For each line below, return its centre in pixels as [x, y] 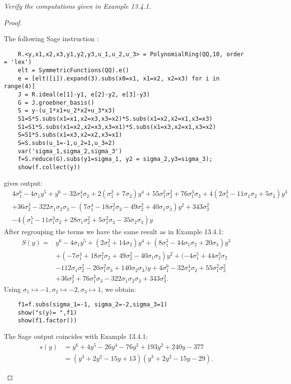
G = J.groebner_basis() [56, 103]
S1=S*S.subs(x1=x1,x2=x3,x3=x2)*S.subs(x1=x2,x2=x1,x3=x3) [115, 119]
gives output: [23, 183]
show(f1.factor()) [47, 321]
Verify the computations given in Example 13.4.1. [77, 6]
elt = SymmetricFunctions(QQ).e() [73, 71]
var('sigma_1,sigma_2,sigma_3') [70, 151]
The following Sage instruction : [51, 39]
